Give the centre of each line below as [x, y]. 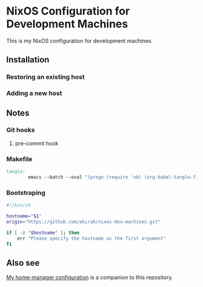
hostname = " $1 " [24, 216]
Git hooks [21, 130]
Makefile [19, 159]
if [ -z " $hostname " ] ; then [43, 233]
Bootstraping [26, 193]
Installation [28, 60]
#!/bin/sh [19, 205]
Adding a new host [34, 93]
